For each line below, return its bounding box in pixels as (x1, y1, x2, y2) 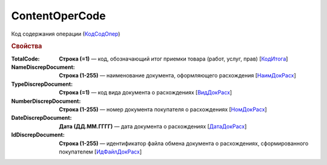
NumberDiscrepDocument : (11, 97, 81, 105)
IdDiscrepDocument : (11, 131, 65, 138)
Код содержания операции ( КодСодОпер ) (11, 30, 121, 37)
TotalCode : (11, 55, 40, 62)
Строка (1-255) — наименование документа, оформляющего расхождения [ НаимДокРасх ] (59, 72, 296, 79)
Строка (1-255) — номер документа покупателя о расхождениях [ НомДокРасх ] (59, 106, 267, 113)
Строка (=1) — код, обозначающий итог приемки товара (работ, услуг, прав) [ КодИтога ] (59, 55, 288, 62)
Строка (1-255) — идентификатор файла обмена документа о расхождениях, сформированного (59, 140, 309, 147)
